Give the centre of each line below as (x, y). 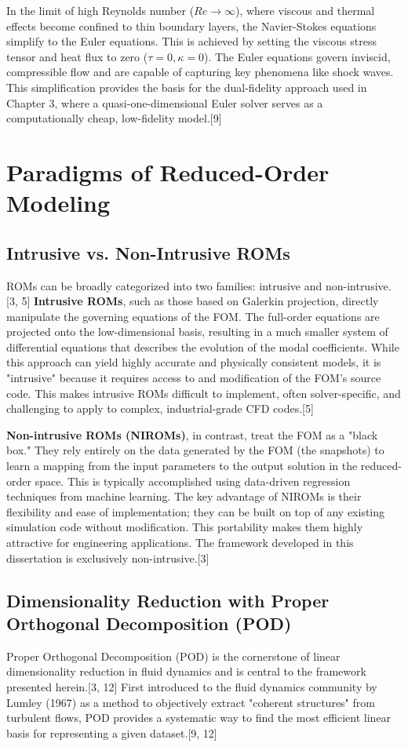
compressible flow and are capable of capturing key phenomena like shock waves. (200, 72)
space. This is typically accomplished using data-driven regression (193, 481)
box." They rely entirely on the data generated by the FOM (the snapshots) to (195, 450)
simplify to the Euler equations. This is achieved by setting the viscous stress (191, 41)
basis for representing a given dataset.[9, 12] (112, 732)
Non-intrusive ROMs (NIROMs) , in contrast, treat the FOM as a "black (192, 434)
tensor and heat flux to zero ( (77, 56)
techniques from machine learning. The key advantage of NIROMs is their (184, 496)
